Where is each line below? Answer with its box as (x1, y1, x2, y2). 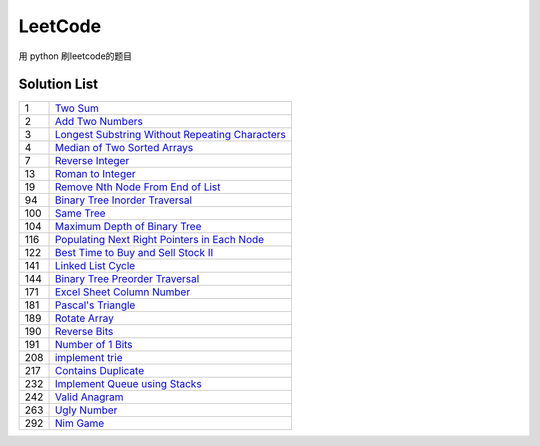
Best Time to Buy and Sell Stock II (54, 246, 214, 260)
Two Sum (54, 101, 99, 115)
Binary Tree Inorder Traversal (54, 193, 193, 207)
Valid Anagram (54, 390, 124, 404)
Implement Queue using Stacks (54, 377, 202, 391)
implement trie (54, 351, 123, 365)
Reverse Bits (54, 325, 114, 339)
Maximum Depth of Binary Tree (54, 220, 202, 234)
